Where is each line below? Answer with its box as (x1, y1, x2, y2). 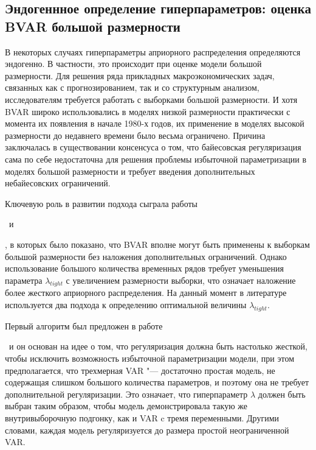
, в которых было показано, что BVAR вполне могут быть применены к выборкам (5, 237, 310, 250)
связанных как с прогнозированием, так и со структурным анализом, (5, 81, 259, 94)
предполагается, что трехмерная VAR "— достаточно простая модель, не (5, 364, 275, 376)
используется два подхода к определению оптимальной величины (5, 298, 247, 311)
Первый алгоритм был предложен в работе (5, 319, 163, 332)
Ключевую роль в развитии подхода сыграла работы (5, 197, 198, 209)
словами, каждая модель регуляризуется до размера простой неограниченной (5, 423, 289, 436)
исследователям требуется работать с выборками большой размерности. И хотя (5, 93, 298, 105)
